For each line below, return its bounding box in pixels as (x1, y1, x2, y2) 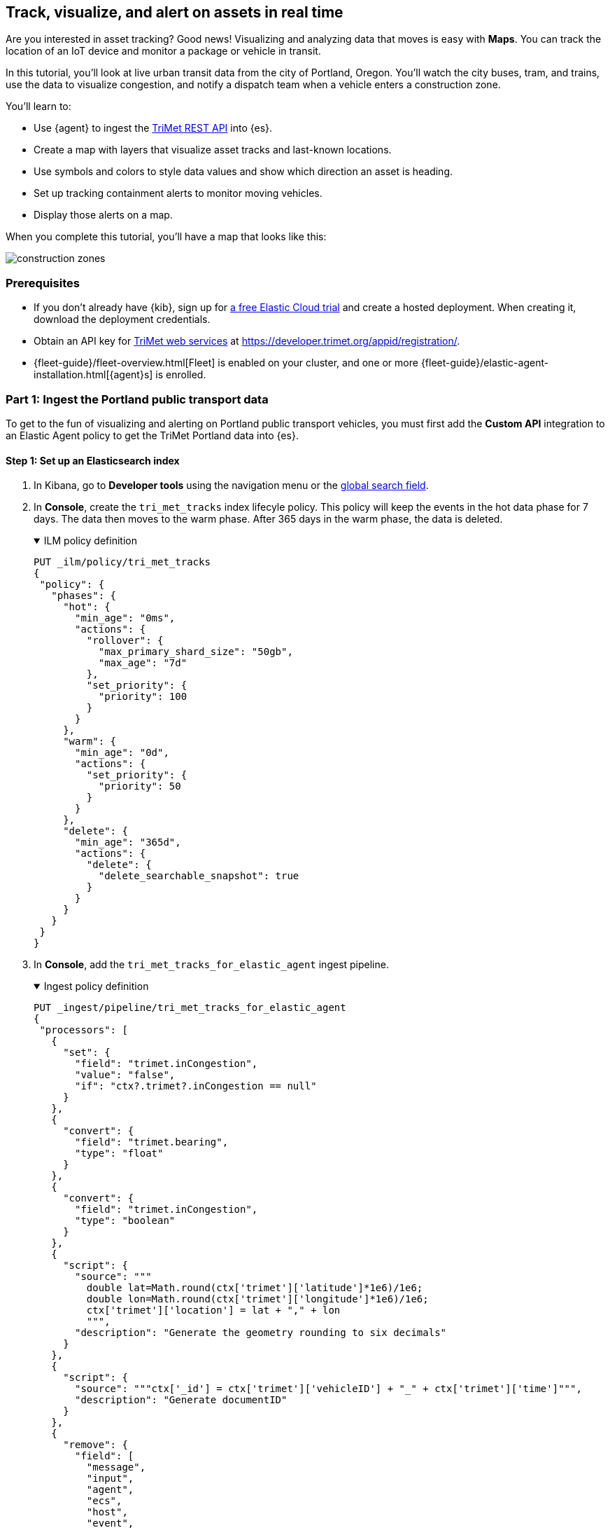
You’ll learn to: (6, 100, 71, 113)
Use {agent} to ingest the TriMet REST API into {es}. (34, 122, 273, 135)
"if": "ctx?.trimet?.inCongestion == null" (75, 1080, 317, 1092)
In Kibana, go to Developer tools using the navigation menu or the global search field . (34, 479, 429, 492)
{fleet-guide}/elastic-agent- (420, 357, 549, 369)
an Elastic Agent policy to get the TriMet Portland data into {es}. (6, 429, 299, 441)
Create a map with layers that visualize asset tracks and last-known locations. (34, 144, 392, 156)
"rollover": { (86, 635, 164, 647)
